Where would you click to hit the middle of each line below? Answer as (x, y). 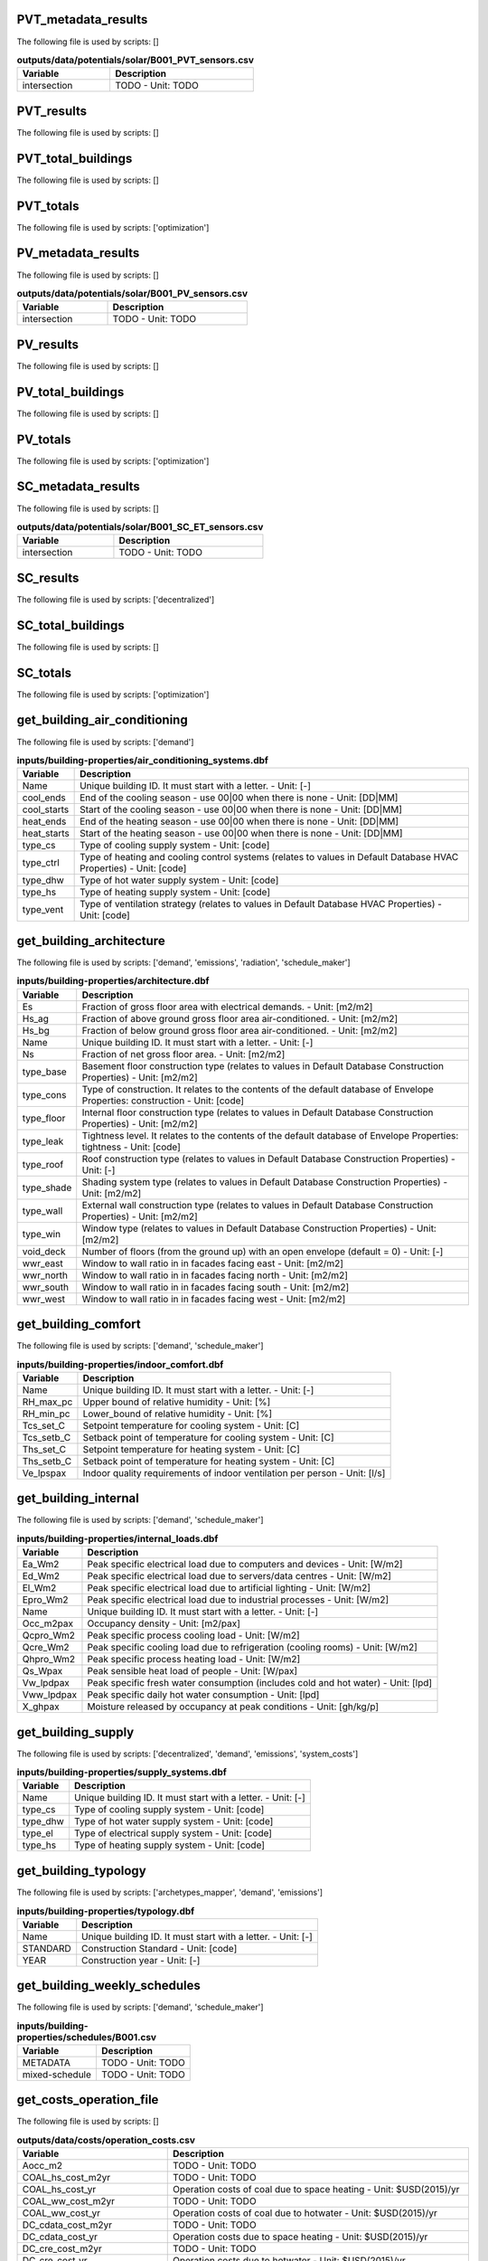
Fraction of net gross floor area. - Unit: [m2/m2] (183, 1054)
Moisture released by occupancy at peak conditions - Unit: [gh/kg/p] (233, 1707)
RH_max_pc (47, 1402)
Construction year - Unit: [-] (141, 1960)
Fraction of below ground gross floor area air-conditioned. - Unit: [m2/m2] (239, 1030)
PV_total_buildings (70, 392)
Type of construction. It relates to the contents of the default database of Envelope (258, 1089)
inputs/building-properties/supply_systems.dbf (122, 1773)
